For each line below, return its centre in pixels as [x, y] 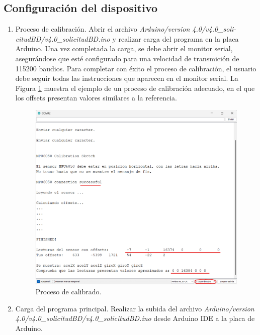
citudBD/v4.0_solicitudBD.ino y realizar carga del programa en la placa [127, 38]
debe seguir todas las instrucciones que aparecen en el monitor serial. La [127, 78]
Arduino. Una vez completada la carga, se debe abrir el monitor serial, [124, 48]
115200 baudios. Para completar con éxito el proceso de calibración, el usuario [136, 68]
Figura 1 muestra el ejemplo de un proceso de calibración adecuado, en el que [135, 88]
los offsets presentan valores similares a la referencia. [96, 98]
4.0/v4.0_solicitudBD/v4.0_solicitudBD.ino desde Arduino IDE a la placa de [135, 318]
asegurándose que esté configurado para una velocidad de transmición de [127, 58]
